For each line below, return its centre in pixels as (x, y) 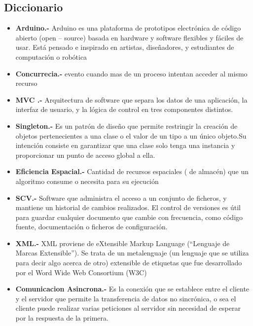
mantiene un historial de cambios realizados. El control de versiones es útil (128, 207)
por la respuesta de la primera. (62, 318)
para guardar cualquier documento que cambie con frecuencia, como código (129, 217)
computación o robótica (51, 56)
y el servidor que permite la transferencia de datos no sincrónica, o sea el (126, 298)
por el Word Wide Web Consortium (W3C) (81, 272)
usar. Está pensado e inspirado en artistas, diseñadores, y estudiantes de (125, 47)
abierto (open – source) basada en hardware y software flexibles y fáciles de (129, 37)
